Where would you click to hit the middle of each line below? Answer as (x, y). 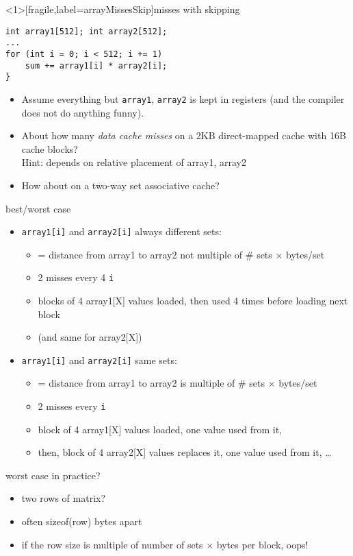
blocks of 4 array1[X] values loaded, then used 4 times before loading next (193, 300)
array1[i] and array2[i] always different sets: (121, 231)
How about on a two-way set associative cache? (120, 185)
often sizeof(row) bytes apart (82, 521)
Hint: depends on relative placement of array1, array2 (134, 162)
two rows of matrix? (64, 498)
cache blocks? (50, 148)
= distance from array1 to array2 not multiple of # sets (155, 254)
